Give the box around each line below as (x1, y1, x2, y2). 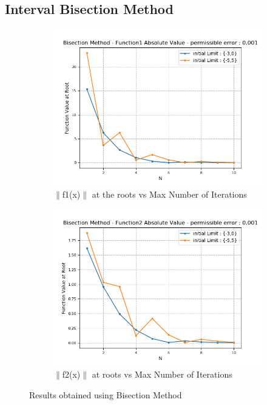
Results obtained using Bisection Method (29, 388, 182, 401)
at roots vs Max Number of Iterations (92, 367, 232, 380)
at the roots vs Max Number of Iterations (92, 187, 247, 200)
